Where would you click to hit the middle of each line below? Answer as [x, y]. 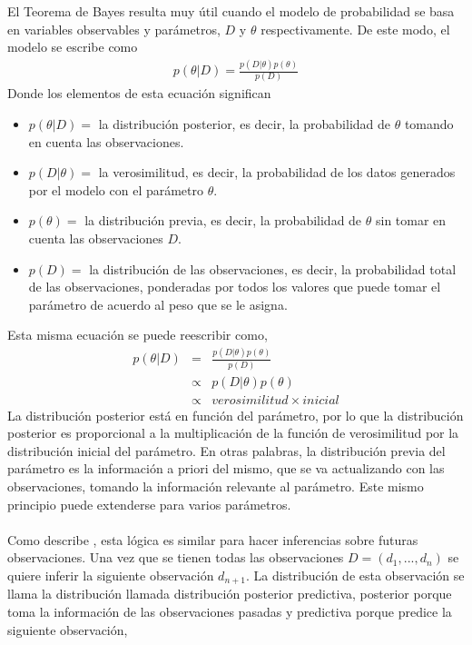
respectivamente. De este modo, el [355, 29]
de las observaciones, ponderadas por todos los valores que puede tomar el [235, 287]
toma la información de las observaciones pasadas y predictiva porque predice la [230, 612]
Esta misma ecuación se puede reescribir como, [138, 335]
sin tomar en [411, 220]
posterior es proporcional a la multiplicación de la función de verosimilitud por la [233, 433]
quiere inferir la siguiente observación [111, 576]
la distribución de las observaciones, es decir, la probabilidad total [273, 268]
